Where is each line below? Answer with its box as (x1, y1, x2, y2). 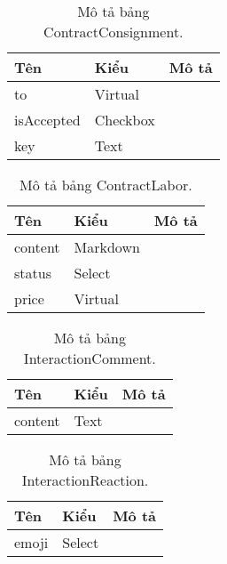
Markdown (74, 237, 140, 257)
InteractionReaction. (21, 470, 149, 490)
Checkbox (94, 109, 155, 130)
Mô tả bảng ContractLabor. (20, 174, 192, 195)
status (14, 262, 51, 283)
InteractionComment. (23, 348, 156, 368)
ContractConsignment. (43, 21, 184, 42)
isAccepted (14, 109, 81, 130)
